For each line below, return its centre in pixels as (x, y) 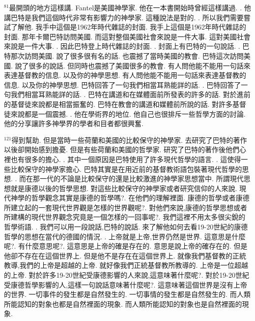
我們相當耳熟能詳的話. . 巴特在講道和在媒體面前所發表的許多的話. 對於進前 (130, 94)
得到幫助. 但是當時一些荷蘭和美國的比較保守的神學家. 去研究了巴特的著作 (129, 140)
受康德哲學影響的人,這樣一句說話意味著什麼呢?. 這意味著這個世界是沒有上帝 (126, 284)
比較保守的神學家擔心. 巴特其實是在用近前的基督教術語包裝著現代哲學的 (126, 169)
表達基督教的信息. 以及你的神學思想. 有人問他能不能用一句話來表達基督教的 (125, 75)
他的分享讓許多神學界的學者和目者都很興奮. (74, 123)
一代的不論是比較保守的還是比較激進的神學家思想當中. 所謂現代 (142, 178)
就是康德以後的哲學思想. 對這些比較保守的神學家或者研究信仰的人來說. (124, 188)
